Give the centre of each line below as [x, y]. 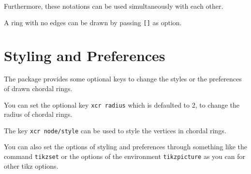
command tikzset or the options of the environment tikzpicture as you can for [125, 156]
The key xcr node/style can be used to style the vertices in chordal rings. [115, 130]
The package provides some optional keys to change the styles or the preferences [123, 79]
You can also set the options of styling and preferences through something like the [126, 147]
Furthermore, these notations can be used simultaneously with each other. [114, 6]
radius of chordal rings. [38, 114]
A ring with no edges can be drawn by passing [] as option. [93, 22]
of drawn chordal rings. [38, 88]
